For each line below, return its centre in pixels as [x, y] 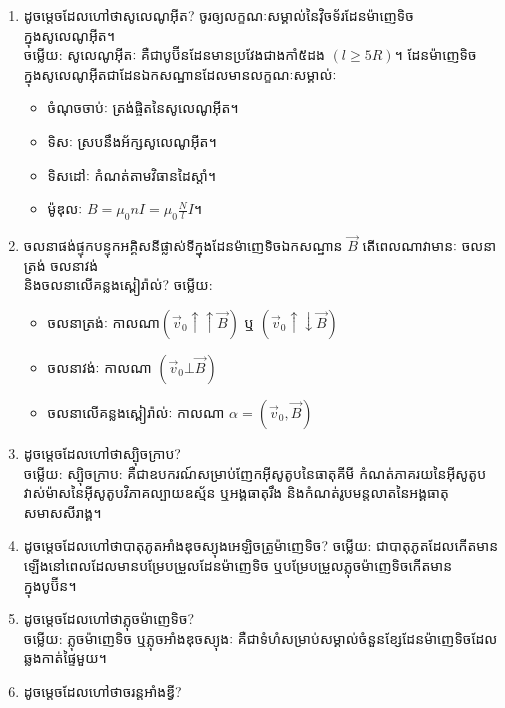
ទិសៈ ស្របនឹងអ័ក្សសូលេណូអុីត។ [132, 140]
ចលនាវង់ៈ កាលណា [99, 366]
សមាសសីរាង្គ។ [62, 511]
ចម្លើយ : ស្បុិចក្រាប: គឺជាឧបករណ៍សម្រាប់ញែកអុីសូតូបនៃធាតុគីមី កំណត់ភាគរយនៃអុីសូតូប [255, 472]
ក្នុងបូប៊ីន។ [50, 584]
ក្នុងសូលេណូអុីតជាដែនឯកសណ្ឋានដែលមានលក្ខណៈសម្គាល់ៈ [180, 73]
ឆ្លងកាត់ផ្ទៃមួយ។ [65, 657]
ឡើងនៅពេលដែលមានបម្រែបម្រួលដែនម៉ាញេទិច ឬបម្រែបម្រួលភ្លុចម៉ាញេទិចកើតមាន [238, 564]
